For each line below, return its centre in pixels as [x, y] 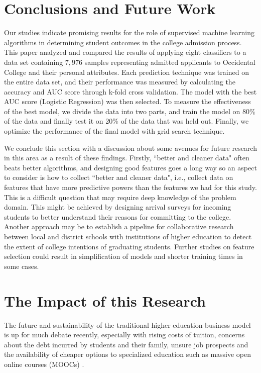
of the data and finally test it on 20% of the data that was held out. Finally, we [126, 121]
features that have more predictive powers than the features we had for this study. [130, 187]
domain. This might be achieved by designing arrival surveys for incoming [118, 207]
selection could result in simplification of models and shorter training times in [123, 256]
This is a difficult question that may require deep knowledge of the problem [120, 197]
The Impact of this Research [105, 300]
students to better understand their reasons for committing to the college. [118, 216]
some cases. [22, 266]
